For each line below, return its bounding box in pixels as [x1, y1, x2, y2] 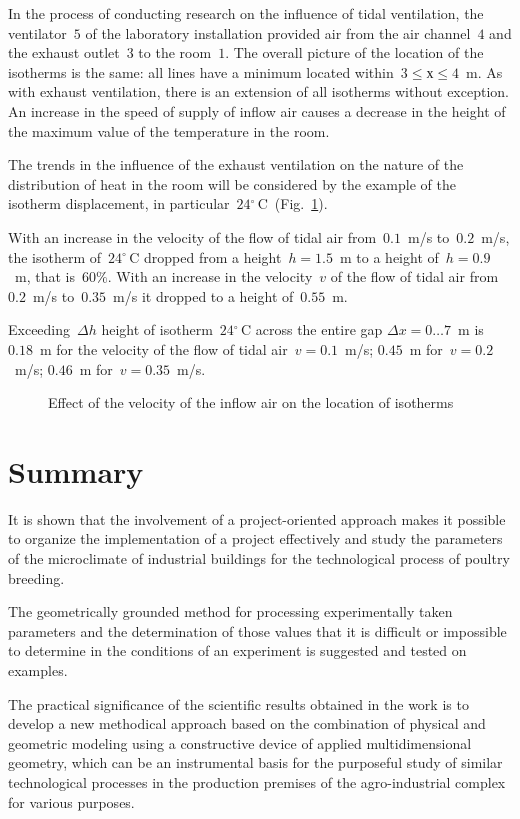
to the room [138, 42, 212, 63]
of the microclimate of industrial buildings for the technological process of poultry [8, 548, 510, 568]
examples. [8, 659, 68, 680]
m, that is [14, 266, 75, 287]
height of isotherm [101, 319, 213, 340]
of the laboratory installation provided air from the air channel [85, 22, 471, 43]
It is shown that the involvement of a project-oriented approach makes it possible [8, 508, 506, 529]
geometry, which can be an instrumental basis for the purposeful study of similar [8, 752, 503, 773]
